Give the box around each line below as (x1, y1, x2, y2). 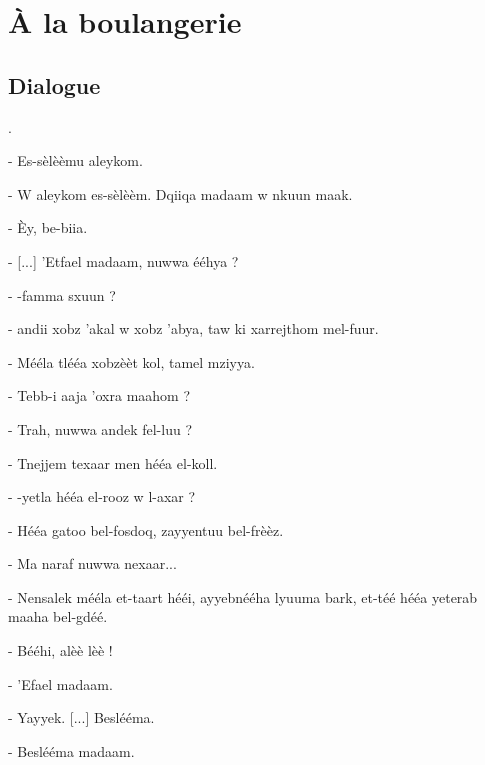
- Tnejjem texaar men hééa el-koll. (8, 452, 218, 473)
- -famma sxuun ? (8, 284, 116, 305)
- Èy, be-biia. (8, 217, 88, 238)
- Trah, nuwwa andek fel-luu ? (8, 418, 192, 439)
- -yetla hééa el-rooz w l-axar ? (8, 486, 196, 507)
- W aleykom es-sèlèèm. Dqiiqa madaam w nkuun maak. (8, 183, 353, 204)
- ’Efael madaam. (8, 673, 113, 694)
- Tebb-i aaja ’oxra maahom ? (8, 385, 191, 406)
